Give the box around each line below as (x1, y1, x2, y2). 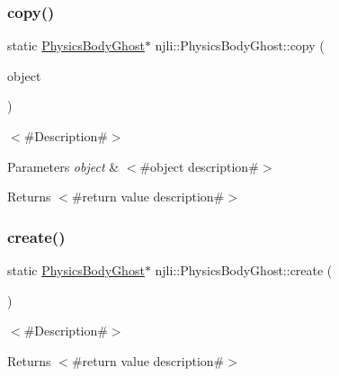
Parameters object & (7, 157, 120, 175)
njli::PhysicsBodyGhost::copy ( (155, 36, 325, 55)
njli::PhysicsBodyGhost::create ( (155, 261, 333, 279)
